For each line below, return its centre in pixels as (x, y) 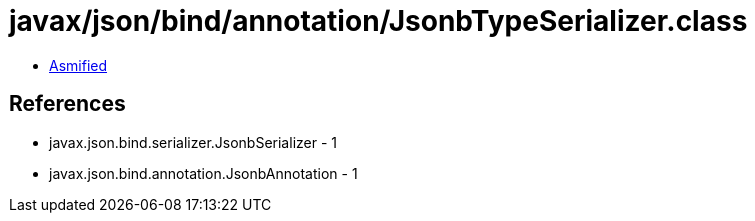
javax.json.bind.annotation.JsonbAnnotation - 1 (203, 173)
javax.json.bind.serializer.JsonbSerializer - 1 (193, 142)
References (67, 104)
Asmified (78, 65)
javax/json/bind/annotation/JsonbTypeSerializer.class (378, 21)
